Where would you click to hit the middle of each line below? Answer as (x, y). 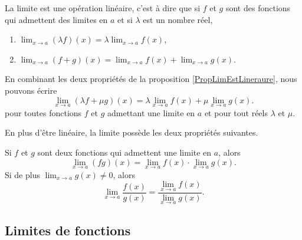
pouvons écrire (31, 90)
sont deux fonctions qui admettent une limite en (124, 152)
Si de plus (22, 174)
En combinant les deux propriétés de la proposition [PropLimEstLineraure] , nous (151, 79)
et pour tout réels (236, 112)
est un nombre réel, (178, 19)
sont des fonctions (258, 8)
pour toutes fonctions (43, 112)
